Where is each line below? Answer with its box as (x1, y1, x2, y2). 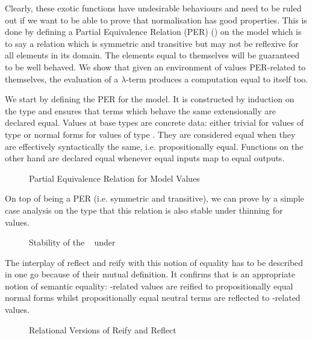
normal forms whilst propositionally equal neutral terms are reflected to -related (5, 291, 301, 304)
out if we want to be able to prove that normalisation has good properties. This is (5, 13, 307, 26)
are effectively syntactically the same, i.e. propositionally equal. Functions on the (5, 140, 304, 152)
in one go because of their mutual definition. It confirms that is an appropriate (5, 268, 295, 280)
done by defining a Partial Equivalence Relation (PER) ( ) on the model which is (5, 25, 302, 38)
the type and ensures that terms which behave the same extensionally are (5, 104, 276, 117)
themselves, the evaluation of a (5, 72, 119, 85)
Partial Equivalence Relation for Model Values (29, 172, 200, 184)
